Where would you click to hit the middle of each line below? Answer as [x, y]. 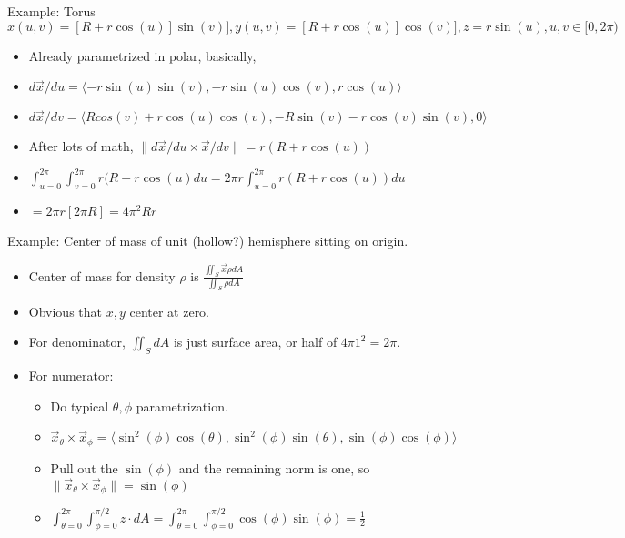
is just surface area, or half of [255, 342]
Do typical [80, 406]
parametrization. [182, 406]
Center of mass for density [102, 275]
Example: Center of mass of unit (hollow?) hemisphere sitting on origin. [208, 241]
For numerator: [71, 376]
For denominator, [77, 342]
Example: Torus [51, 11]
